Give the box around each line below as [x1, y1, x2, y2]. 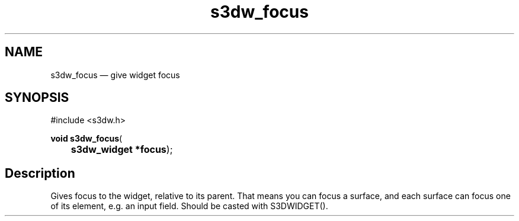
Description [5, 165, 75, 181]
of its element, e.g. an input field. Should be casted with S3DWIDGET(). [50, 201, 328, 212]
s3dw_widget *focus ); [71, 143, 173, 156]
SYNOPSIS [5, 90, 69, 105]
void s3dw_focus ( [50, 133, 123, 144]
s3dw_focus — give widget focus [50, 69, 180, 80]
